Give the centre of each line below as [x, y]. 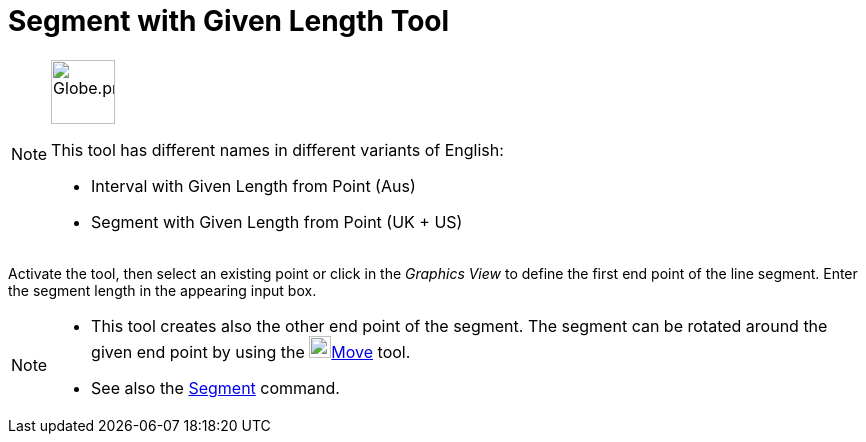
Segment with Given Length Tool [229, 21]
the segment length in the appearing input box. [162, 290]
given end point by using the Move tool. [251, 351]
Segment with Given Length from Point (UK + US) [277, 221]
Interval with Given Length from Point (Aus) [253, 185]
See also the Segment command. [215, 387]
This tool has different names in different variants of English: [277, 149]
